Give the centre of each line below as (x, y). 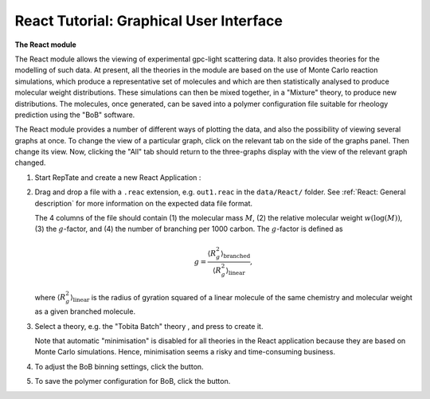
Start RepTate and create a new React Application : (118, 177)
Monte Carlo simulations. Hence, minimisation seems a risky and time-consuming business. (185, 352)
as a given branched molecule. (85, 311)
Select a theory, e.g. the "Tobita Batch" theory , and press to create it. (149, 326)
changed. (30, 162)
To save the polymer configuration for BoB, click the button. (133, 381)
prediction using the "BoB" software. (75, 115)
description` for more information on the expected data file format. (144, 203)
